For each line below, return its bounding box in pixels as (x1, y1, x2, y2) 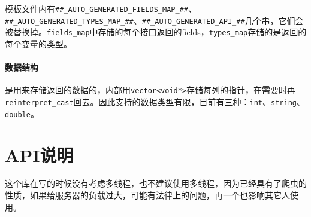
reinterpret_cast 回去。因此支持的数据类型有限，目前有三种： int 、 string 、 (5, 96, 305, 108)
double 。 (5, 107, 39, 120)
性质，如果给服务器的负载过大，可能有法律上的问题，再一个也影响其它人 (5, 189, 290, 201)
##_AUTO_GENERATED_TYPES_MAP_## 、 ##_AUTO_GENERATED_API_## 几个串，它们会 (5, 14, 304, 26)
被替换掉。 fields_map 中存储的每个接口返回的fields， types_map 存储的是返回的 (5, 26, 307, 38)
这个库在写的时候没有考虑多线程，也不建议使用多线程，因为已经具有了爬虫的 (5, 177, 307, 190)
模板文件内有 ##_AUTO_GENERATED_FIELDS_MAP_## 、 (5, 2, 197, 14)
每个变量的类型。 (5, 37, 72, 50)
